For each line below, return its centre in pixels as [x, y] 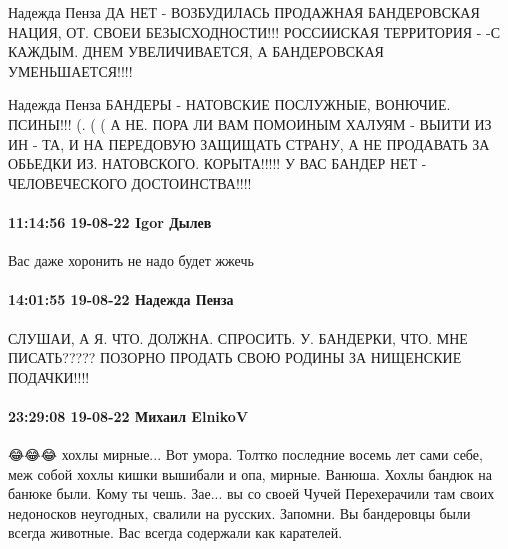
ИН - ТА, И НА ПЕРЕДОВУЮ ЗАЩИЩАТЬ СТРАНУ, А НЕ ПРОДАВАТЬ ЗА [249, 143]
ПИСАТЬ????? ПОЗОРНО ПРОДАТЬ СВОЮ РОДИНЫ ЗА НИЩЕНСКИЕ [235, 357]
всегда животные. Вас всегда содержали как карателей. [175, 532]
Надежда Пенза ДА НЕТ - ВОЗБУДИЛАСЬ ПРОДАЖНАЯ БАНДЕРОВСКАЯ [244, 12]
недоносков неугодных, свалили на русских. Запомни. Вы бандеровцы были [239, 512]
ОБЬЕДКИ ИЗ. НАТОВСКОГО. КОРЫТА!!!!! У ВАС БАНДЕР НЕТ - [217, 163]
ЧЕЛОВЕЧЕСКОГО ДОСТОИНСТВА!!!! [130, 182]
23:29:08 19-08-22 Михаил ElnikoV [128, 415]
